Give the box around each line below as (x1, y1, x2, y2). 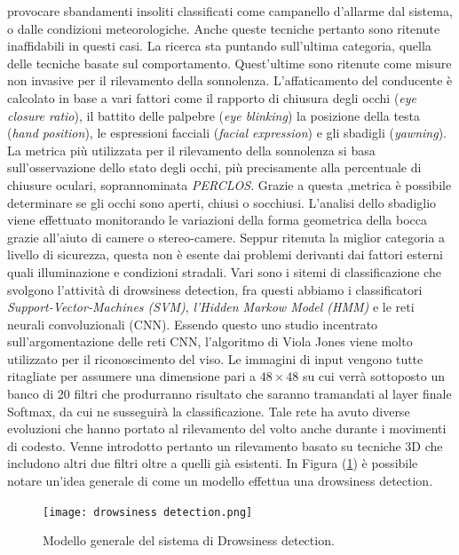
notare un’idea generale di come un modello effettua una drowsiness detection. (7, 472, 433, 490)
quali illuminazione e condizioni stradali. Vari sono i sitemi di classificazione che (7, 262, 441, 281)
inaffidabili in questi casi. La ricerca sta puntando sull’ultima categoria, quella (7, 36, 431, 55)
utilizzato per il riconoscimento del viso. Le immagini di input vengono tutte (7, 349, 423, 368)
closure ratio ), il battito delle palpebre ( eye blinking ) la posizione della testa (7, 106, 421, 124)
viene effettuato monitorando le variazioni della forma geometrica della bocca (7, 210, 428, 229)
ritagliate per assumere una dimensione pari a (7, 367, 256, 385)
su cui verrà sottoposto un (302, 367, 446, 385)
